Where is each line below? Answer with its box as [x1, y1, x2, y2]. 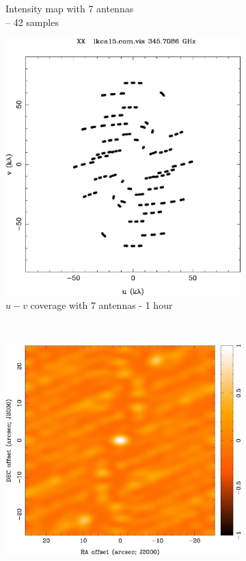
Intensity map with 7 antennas [5, 1, 134, 15]
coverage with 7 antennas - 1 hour [30, 297, 173, 312]
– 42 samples [5, 14, 59, 29]
